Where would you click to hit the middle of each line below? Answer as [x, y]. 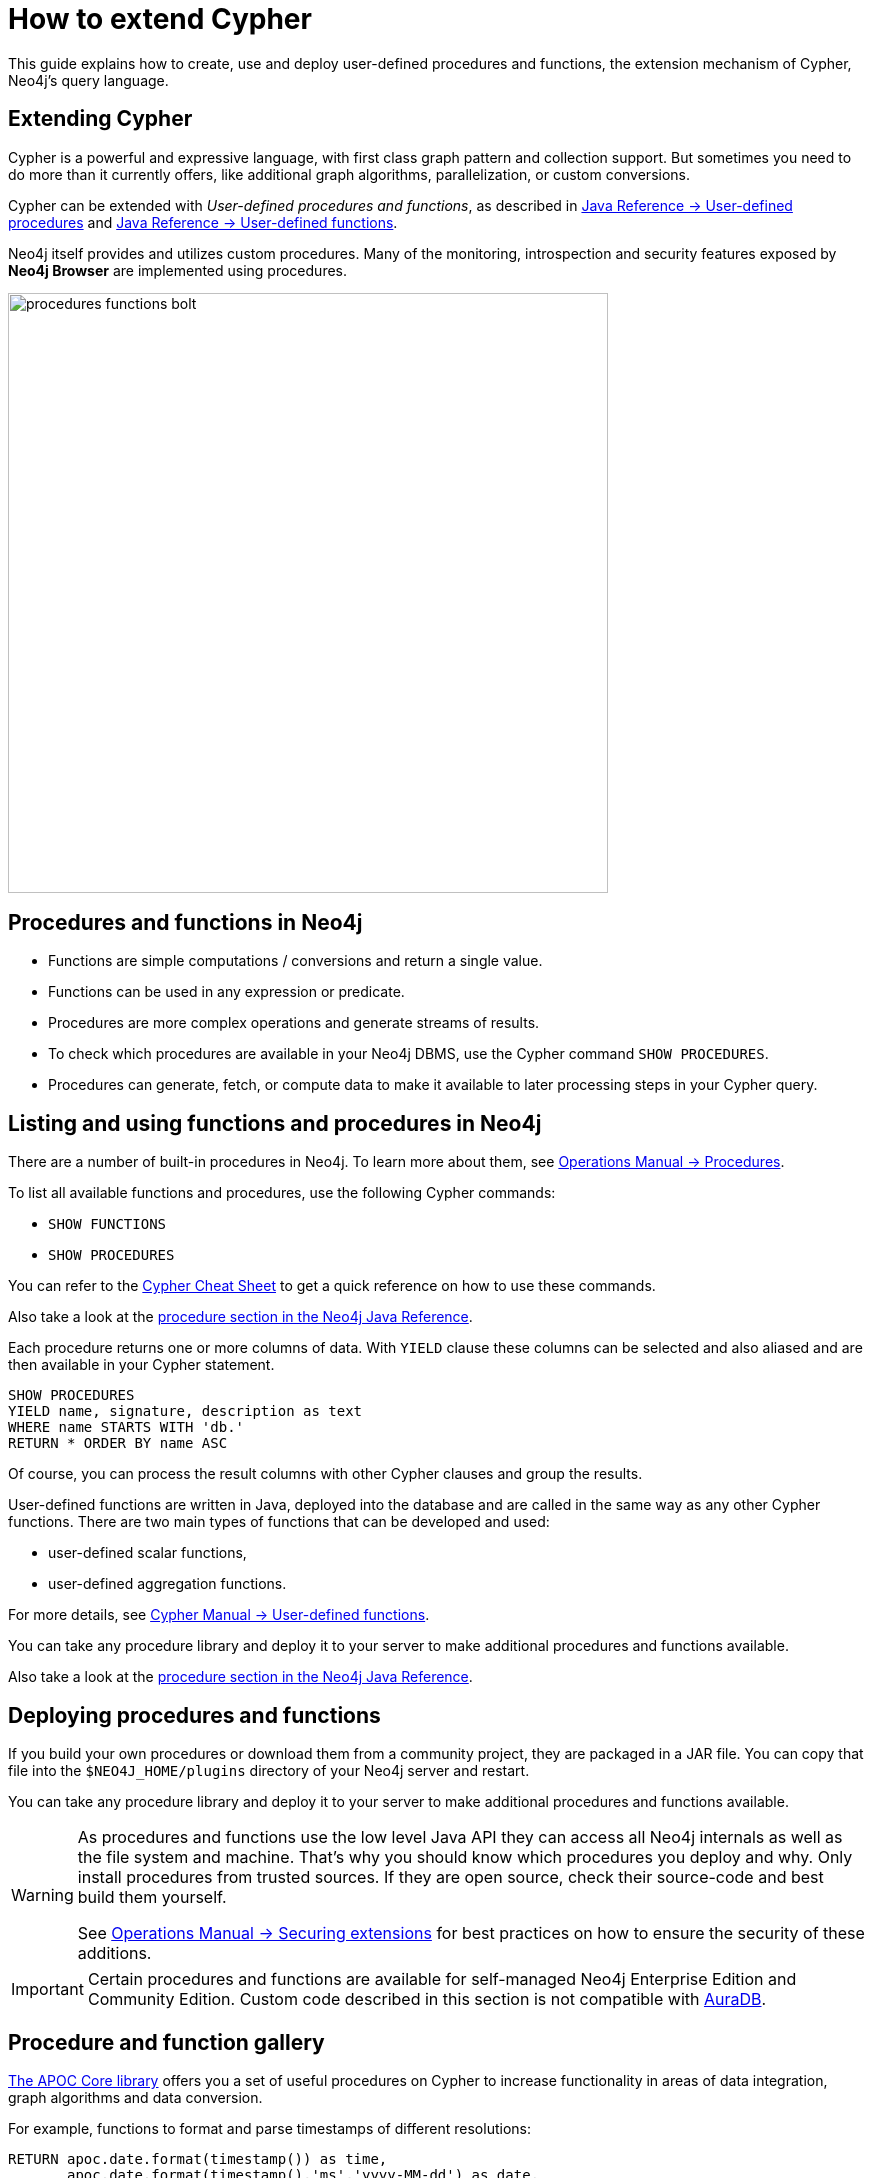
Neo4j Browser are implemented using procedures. [178, 270]
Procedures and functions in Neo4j [185, 923]
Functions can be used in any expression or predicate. [226, 992]
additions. [114, 1953]
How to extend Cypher [160, 19]
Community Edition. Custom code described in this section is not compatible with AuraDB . [427, 1999]
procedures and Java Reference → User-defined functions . [203, 222]
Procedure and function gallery [166, 2042]
